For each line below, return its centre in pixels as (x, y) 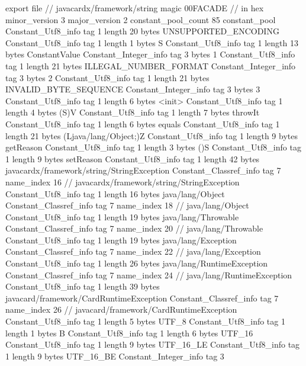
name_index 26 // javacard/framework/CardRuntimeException (121, 309)
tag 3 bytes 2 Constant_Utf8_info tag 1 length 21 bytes (107, 77)
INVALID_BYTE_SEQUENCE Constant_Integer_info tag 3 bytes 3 (133, 89)
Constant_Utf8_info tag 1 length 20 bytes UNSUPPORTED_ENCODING (142, 31)
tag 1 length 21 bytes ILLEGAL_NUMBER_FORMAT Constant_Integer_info (151, 65)
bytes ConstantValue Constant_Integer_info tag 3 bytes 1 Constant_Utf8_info (150, 54)
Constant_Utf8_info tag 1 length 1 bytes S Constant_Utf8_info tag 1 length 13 (152, 42)
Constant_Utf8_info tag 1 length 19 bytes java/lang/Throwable (122, 216)
